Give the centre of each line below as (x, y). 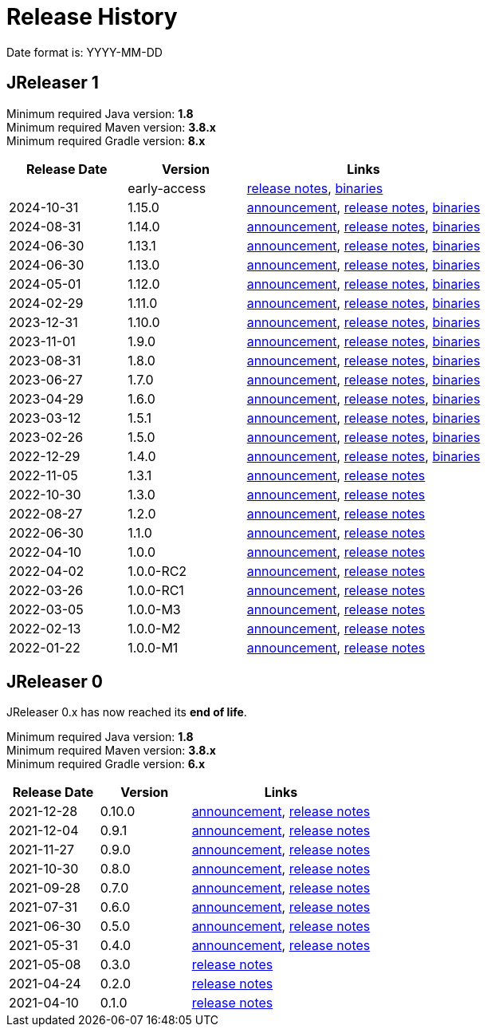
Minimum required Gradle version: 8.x (106, 140)
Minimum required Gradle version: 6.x (106, 764)
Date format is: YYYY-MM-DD (84, 52)
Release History (92, 17)
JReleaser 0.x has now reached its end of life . (127, 712)
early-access (167, 188)
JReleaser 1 (53, 83)
